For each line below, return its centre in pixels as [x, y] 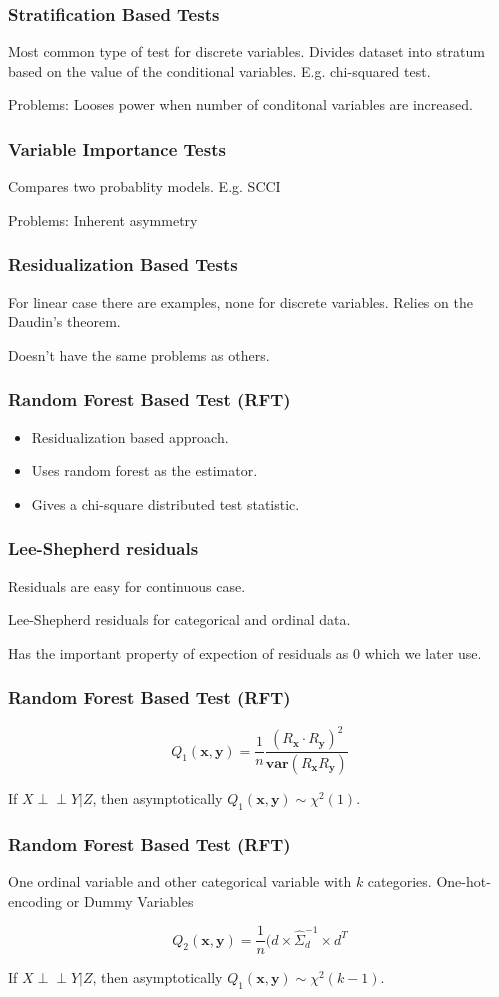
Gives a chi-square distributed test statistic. [165, 503]
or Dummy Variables [130, 900]
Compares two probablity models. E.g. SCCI [144, 186]
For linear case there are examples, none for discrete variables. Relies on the [240, 301]
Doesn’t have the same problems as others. [139, 354]
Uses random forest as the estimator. [144, 470]
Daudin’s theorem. [64, 321]
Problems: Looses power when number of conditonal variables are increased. [240, 104]
